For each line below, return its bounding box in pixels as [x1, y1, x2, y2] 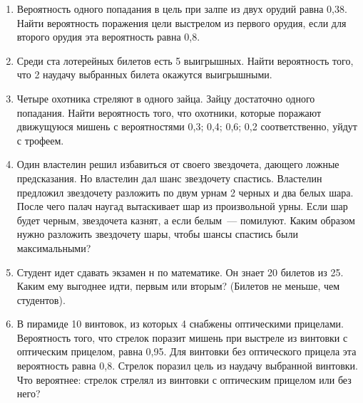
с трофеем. [16, 132, 64, 147]
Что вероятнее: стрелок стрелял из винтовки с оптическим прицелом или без [16, 372, 352, 387]
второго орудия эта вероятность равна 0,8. [16, 29, 200, 44]
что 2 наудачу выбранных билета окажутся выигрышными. [16, 67, 272, 82]
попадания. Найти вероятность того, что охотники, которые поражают [16, 105, 322, 120]
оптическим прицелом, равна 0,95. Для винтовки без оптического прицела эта [16, 344, 357, 359]
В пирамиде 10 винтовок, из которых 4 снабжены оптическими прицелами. [16, 316, 344, 331]
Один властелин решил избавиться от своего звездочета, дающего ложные [16, 157, 339, 172]
